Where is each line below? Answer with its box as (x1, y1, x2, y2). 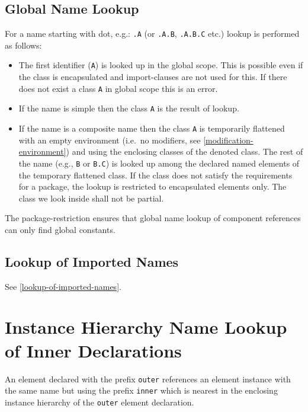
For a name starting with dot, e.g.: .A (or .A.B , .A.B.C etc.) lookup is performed (5, 27, 300, 40)
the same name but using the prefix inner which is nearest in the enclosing (5, 384, 278, 397)
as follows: (5, 39, 42, 51)
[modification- (203, 133, 254, 146)
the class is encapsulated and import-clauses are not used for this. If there (18, 71, 287, 83)
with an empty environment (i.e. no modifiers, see (18, 133, 201, 146)
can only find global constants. (5, 223, 115, 235)
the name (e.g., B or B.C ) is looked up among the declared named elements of (18, 157, 300, 169)
